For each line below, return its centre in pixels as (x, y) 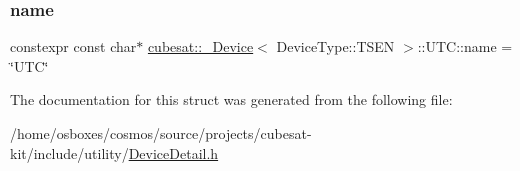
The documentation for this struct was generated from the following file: (231, 99)
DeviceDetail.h (173, 152)
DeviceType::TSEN (335, 46)
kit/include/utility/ (69, 152)
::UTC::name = (465, 46)
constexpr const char (73, 46)
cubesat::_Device (200, 46)
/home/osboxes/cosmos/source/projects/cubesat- (161, 133)
